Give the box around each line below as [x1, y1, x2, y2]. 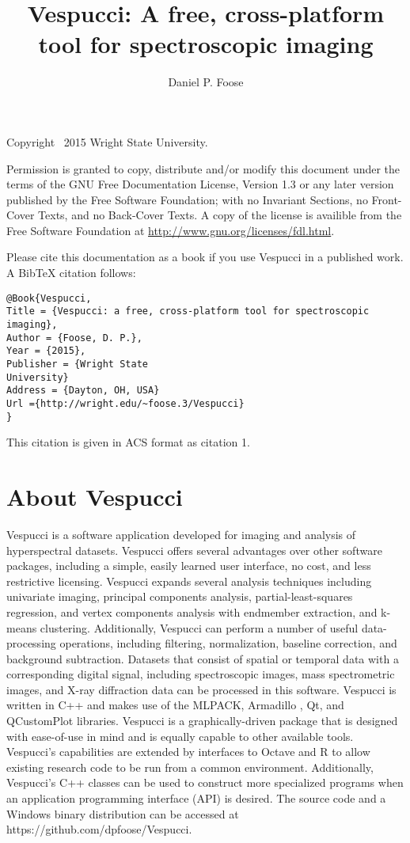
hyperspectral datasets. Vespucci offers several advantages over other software [6, 541, 382, 558]
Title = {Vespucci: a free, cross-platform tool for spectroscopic [6, 306, 370, 317]
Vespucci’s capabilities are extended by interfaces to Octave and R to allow [6, 743, 370, 760]
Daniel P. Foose [168, 74, 244, 90]
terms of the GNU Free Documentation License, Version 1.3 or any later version [6, 176, 394, 192]
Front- [371, 191, 402, 207]
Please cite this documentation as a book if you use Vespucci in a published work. [6, 249, 404, 265]
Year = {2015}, [6, 345, 86, 357]
